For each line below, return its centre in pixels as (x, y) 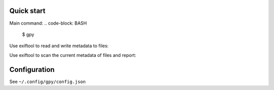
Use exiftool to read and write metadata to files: (59, 46)
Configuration (32, 70)
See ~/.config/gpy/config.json (47, 81)
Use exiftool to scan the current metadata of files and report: (73, 55)
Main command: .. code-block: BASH (48, 23)
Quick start (27, 11)
